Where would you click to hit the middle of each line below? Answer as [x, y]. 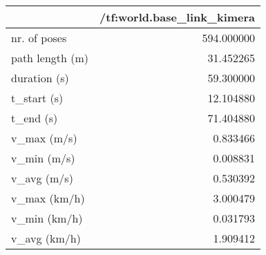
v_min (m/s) [43, 158]
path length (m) [50, 58]
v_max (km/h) [48, 198]
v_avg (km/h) [46, 238]
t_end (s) [35, 118]
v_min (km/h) [47, 218]
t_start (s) [37, 98]
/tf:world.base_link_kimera [178, 17]
